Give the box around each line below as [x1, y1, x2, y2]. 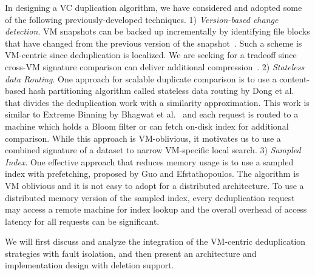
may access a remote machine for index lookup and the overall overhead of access [5, 203, 307, 216]
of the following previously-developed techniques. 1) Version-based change [5, 13, 279, 25]
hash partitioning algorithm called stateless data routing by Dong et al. [28, 84, 294, 97]
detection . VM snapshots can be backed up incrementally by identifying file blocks [5, 25, 310, 38]
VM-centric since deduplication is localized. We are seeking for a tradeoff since [5, 48, 297, 61]
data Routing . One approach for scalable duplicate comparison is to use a [5, 72, 277, 85]
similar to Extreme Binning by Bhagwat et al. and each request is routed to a [5, 108, 299, 121]
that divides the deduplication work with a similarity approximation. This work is [5, 96, 310, 108]
